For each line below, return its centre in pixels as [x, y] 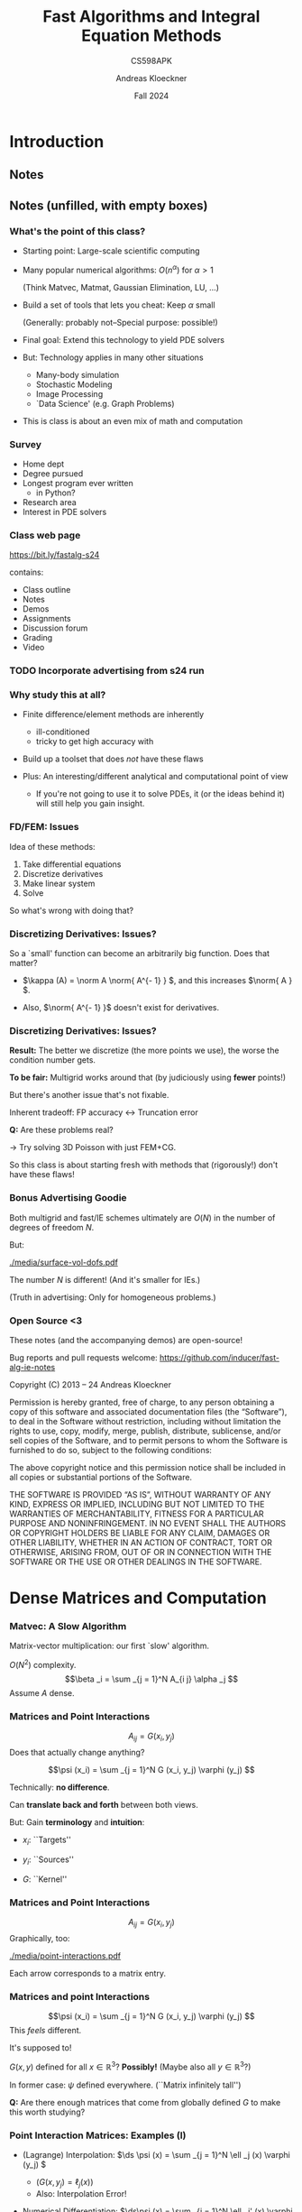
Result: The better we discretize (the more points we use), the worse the [144, 1051]
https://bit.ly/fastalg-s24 [55, 555]
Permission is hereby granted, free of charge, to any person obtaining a [142, 1402]
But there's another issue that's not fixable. [89, 1095]
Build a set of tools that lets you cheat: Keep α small [119, 305]
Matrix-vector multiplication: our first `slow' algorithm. [110, 1646]
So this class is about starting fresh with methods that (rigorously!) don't [144, 1165]
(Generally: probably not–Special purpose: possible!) [120, 322]
